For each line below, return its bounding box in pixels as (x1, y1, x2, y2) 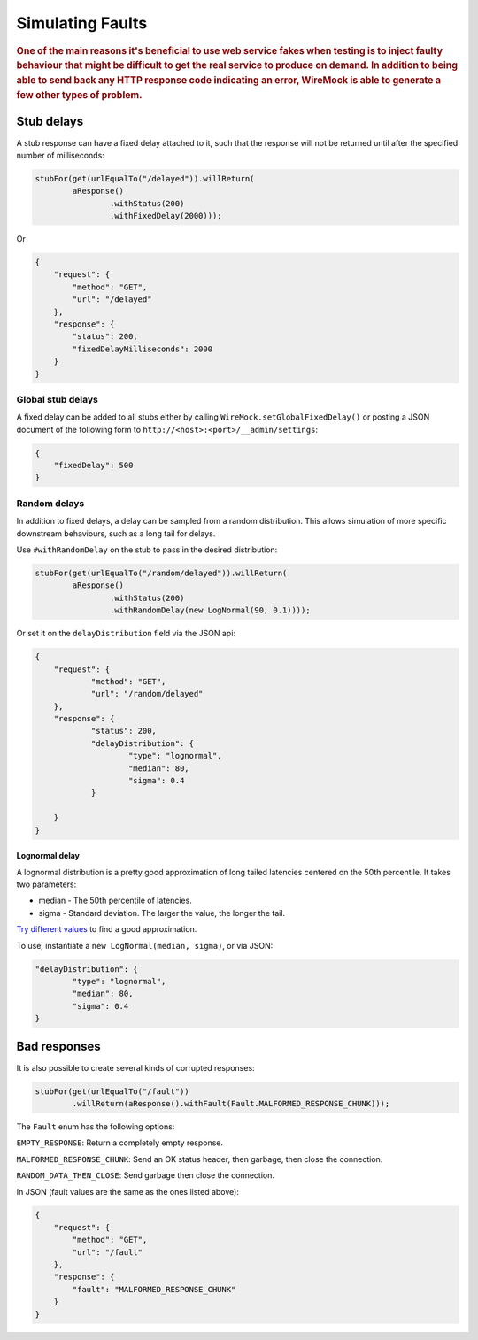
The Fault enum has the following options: (16, 1121, 175, 1132)
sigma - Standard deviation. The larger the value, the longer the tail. (38, 907, 286, 918)
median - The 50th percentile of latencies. (38, 895, 192, 906)
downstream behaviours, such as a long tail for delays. (16, 528, 216, 539)
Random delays (16, 497, 85, 509)
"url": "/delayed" (72, 295, 152, 304)
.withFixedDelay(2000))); (109, 211, 222, 221)
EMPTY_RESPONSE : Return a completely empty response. (16, 1137, 224, 1148)
